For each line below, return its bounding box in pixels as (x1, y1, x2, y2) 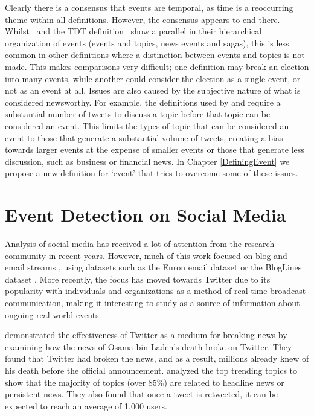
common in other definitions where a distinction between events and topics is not (5, 48, 305, 61)
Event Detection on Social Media (5, 202, 286, 227)
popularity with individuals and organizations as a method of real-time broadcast (5, 284, 306, 297)
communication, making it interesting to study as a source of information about (5, 296, 300, 309)
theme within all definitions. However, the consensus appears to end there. (5, 13, 280, 25)
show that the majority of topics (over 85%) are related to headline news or (5, 376, 284, 388)
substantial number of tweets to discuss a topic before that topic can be (5, 107, 271, 120)
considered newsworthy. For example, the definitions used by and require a (5, 95, 281, 108)
